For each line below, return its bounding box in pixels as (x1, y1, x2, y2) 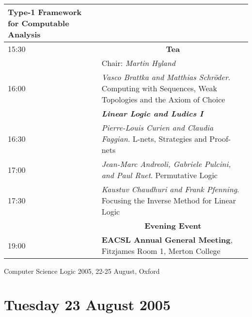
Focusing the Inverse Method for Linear (101, 195, 236, 206)
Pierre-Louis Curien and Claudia (101, 122, 214, 133)
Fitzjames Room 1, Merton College (101, 245, 220, 256)
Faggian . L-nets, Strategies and (101, 133, 207, 144)
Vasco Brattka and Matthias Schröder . (101, 71, 231, 83)
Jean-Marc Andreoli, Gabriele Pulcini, (101, 158, 231, 169)
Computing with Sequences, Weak (101, 83, 217, 94)
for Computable (8, 17, 69, 29)
